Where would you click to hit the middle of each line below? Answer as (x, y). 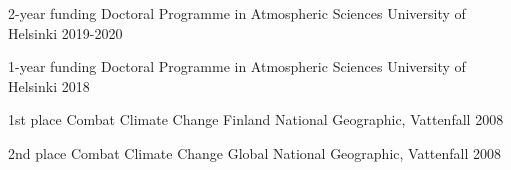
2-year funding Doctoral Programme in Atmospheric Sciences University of (237, 13)
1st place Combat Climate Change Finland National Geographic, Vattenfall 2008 (256, 119)
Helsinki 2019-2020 (65, 32)
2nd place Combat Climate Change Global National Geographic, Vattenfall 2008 (255, 152)
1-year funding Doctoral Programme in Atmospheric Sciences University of (237, 66)
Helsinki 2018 (49, 85)
